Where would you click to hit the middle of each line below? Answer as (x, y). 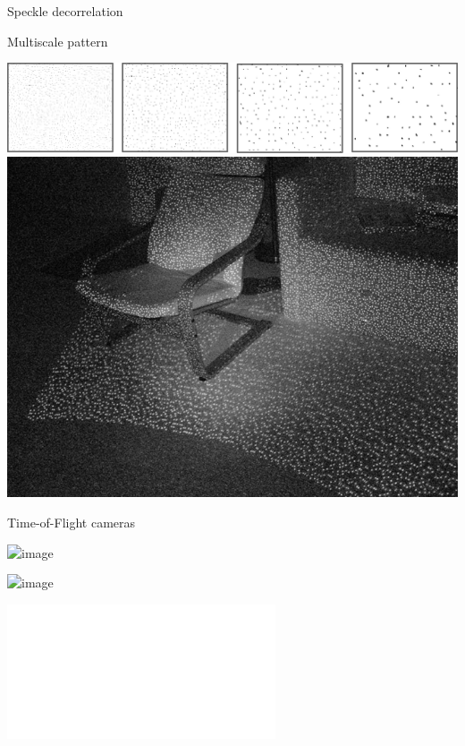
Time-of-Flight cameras (72, 522)
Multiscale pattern (58, 41)
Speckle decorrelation (65, 11)
